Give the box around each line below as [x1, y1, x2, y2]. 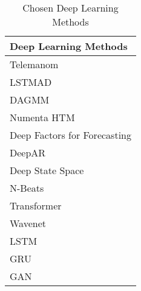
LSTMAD [10, 75, 52, 89]
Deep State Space [10, 163, 84, 177]
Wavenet [10, 216, 47, 230]
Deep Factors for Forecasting [10, 128, 131, 142]
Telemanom [10, 57, 59, 71]
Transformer [10, 198, 62, 212]
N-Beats [10, 181, 44, 195]
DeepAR [10, 145, 46, 160]
